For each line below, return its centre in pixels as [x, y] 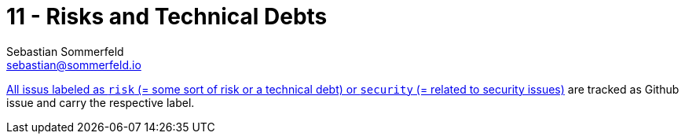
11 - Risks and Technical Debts [167, 17]
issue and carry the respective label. [101, 102]
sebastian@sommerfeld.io [74, 64]
